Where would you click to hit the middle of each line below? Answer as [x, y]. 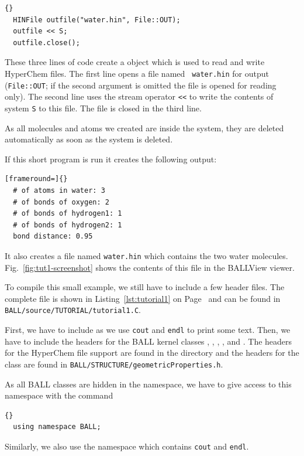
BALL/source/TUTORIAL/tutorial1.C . [73, 310]
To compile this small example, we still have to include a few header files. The [145, 287]
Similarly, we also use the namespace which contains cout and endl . [127, 446]
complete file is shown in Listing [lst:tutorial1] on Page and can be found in [143, 298]
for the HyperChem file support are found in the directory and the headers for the [152, 353]
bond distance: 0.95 [53, 236]
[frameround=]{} [36, 179]
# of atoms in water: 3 [59, 190]
